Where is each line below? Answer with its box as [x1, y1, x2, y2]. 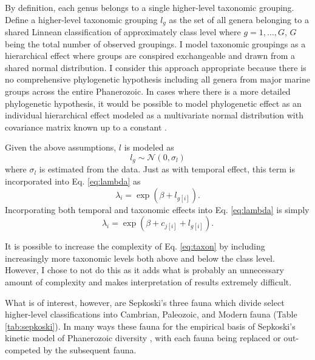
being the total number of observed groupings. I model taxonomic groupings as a [5, 37, 306, 50]
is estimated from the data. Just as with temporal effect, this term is [39, 163, 295, 175]
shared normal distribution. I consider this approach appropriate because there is [5, 61, 307, 73]
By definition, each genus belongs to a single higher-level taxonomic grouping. [5, 1, 294, 13]
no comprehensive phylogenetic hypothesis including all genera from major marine [5, 73, 310, 86]
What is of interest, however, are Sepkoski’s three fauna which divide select [5, 296, 285, 308]
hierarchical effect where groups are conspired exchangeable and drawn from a [5, 49, 295, 62]
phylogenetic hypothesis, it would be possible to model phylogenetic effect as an [5, 97, 302, 109]
